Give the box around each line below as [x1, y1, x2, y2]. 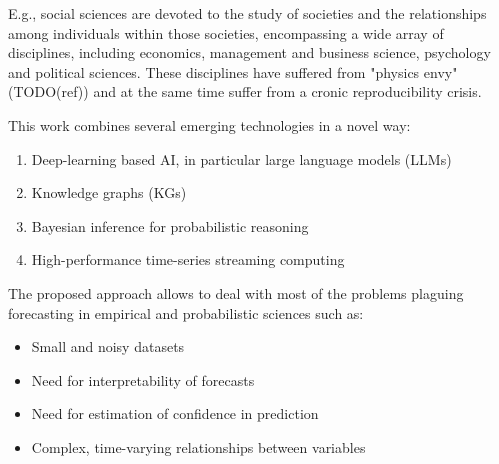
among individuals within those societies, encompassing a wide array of [8, 22, 444, 43]
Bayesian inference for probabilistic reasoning [31, 215, 309, 236]
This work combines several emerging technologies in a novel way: [8, 114, 411, 135]
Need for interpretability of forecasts [31, 369, 255, 390]
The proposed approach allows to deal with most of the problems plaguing [8, 282, 464, 303]
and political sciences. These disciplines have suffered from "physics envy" [8, 61, 458, 82]
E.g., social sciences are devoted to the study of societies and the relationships [8, 3, 487, 23]
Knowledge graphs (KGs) [31, 182, 187, 203]
